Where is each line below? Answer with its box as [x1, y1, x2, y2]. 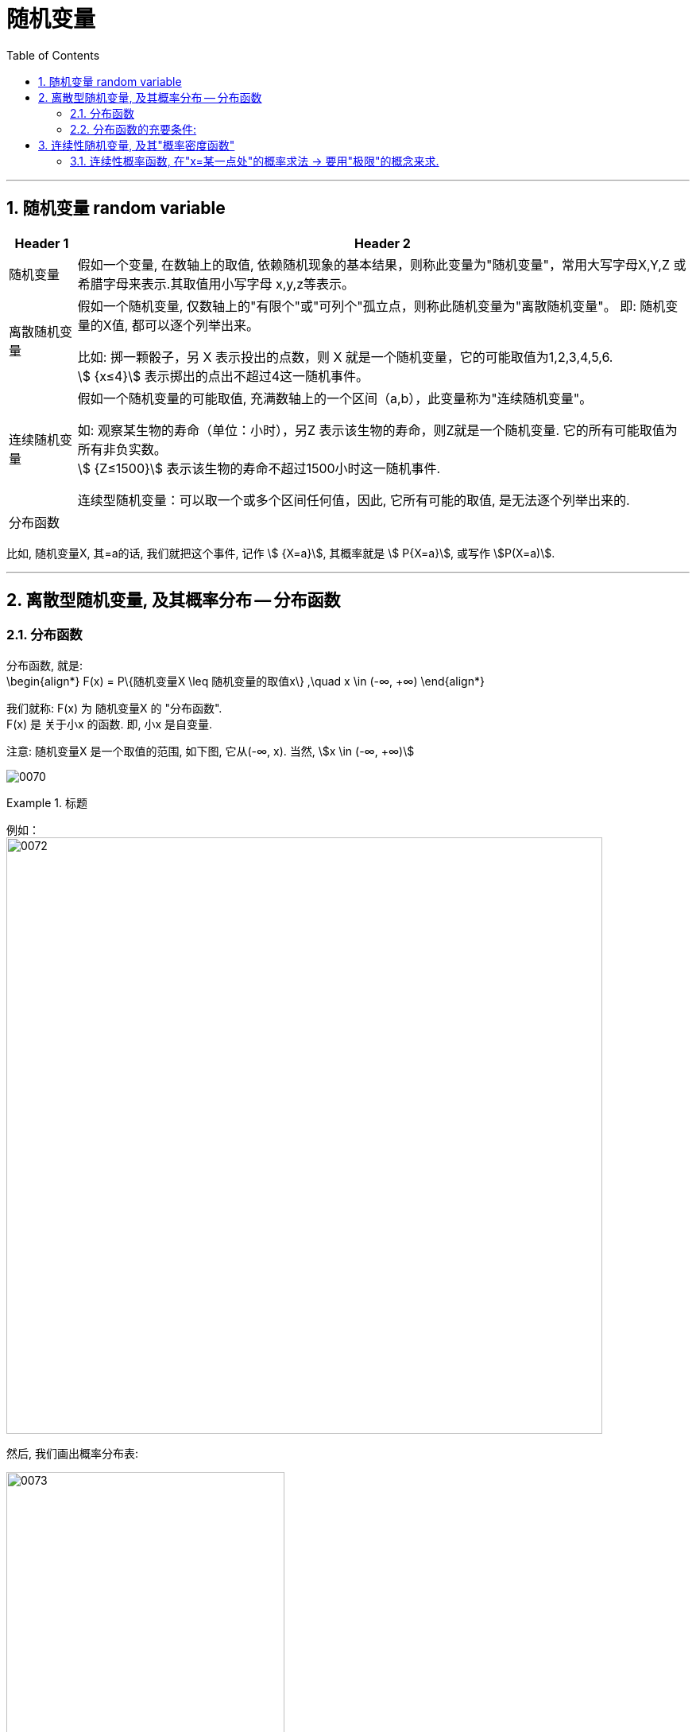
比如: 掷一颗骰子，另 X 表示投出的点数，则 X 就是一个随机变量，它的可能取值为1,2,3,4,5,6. [77, 348, 613, 365]
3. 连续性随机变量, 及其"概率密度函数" [38, 138, 235, 152]
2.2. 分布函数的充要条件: [70, 122, 197, 136]
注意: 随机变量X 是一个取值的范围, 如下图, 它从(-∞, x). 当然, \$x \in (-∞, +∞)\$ [6, 744, 415, 758]
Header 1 [14, 235, 69, 251]
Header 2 [354, 235, 411, 251]
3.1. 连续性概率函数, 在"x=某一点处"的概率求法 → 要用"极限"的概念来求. [70, 153, 439, 168]
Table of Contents [6, 48, 100, 62]
